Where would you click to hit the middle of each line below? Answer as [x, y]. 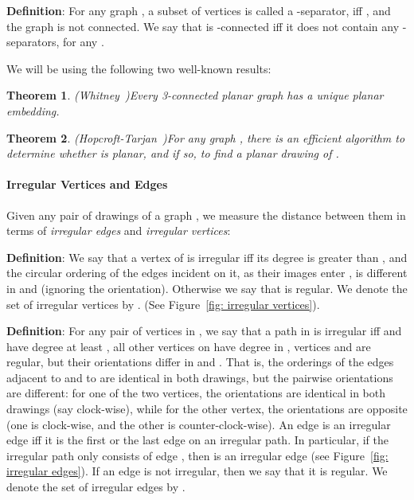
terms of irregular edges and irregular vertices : [119, 230]
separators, [33, 42]
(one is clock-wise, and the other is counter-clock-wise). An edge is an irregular [199, 424]
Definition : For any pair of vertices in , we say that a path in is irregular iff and [204, 331]
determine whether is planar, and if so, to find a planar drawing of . [173, 153]
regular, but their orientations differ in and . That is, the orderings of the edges [200, 362]
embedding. [33, 110]
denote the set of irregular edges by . [96, 487]
